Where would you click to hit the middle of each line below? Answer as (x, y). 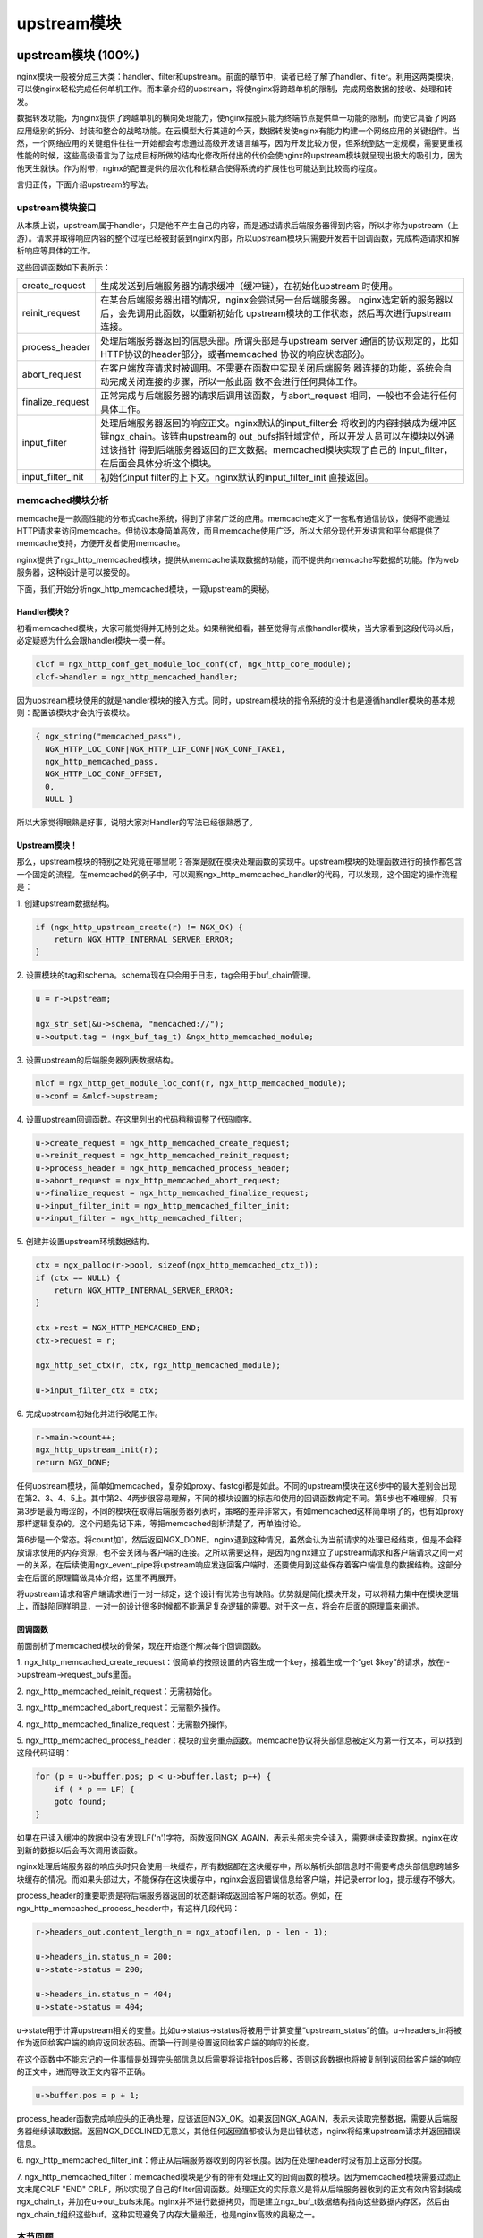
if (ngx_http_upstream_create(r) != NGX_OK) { (139, 927)
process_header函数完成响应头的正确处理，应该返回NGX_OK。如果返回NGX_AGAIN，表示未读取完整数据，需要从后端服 (237, 2118)
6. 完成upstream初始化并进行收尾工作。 (89, 1414)
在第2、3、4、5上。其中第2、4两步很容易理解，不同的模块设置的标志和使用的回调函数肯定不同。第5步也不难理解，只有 (237, 1499)
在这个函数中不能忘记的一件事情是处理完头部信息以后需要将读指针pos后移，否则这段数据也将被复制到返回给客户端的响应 (239, 2059)
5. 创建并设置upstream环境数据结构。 (86, 1242)
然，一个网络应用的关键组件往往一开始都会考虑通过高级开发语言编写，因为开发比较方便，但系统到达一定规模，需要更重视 (240, 143)
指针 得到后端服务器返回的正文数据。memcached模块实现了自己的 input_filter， (285, 449)
